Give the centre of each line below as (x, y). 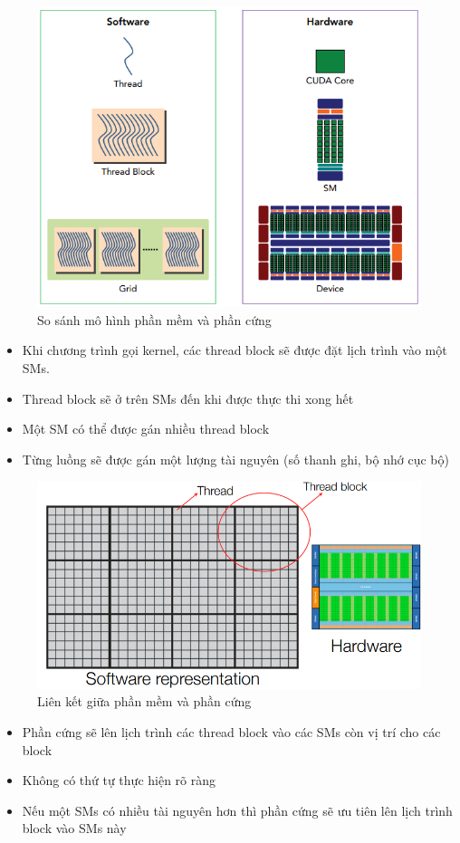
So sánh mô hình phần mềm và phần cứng (154, 319)
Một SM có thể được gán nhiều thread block (146, 429)
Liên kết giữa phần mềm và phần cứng (144, 701)
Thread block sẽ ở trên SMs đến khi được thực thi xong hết (188, 398)
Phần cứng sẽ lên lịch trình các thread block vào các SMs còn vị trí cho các (231, 732)
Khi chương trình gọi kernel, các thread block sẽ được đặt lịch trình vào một (235, 350)
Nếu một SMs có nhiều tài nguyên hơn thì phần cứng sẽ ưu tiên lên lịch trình (237, 810)
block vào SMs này (74, 828)
